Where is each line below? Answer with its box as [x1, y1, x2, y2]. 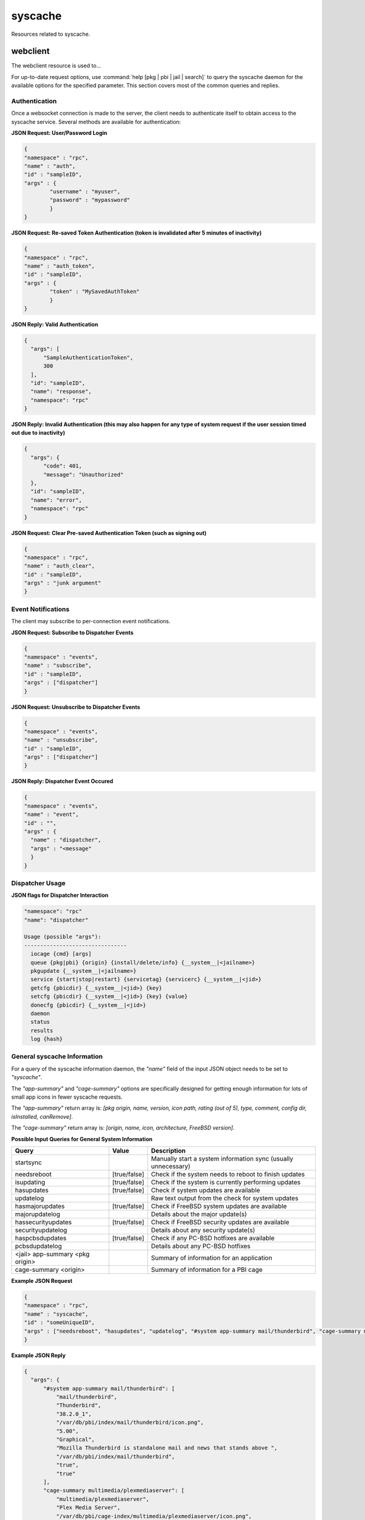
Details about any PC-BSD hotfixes [151, 1242, 251, 1250]
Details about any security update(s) [151, 1226, 255, 1234]
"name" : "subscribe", [24, 662, 92, 669]
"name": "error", [30, 496, 82, 503]
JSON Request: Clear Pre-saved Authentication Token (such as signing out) [11, 529, 207, 536]
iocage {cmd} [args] [30, 950, 92, 958]
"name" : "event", [24, 811, 79, 818]
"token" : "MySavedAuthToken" [49, 288, 140, 295]
